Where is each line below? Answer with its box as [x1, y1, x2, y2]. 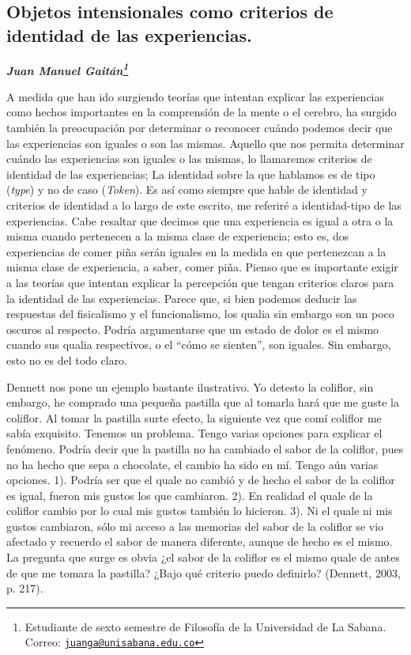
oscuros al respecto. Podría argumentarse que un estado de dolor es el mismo [6, 320, 379, 337]
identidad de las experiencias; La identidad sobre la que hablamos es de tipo [6, 165, 375, 182]
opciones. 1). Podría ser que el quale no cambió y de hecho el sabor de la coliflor [6, 471, 395, 488]
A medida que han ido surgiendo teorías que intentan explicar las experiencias [6, 88, 385, 104]
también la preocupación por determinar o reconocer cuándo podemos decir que [6, 119, 393, 136]
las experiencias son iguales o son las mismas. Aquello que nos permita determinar [6, 134, 405, 151]
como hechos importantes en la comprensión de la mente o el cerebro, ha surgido [6, 104, 397, 120]
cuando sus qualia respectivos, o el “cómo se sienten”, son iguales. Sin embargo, [6, 336, 391, 353]
